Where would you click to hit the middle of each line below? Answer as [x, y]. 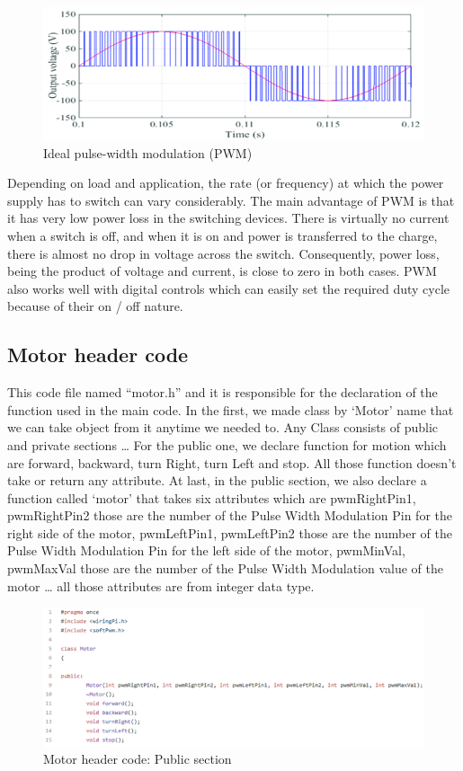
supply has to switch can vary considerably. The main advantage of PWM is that [231, 200]
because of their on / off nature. [95, 306]
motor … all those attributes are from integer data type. [161, 585]
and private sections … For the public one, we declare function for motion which [227, 444]
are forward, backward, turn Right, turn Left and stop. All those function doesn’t [232, 462]
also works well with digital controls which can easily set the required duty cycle [229, 288]
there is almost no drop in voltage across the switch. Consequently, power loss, [223, 253]
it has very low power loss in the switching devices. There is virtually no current [228, 218]
